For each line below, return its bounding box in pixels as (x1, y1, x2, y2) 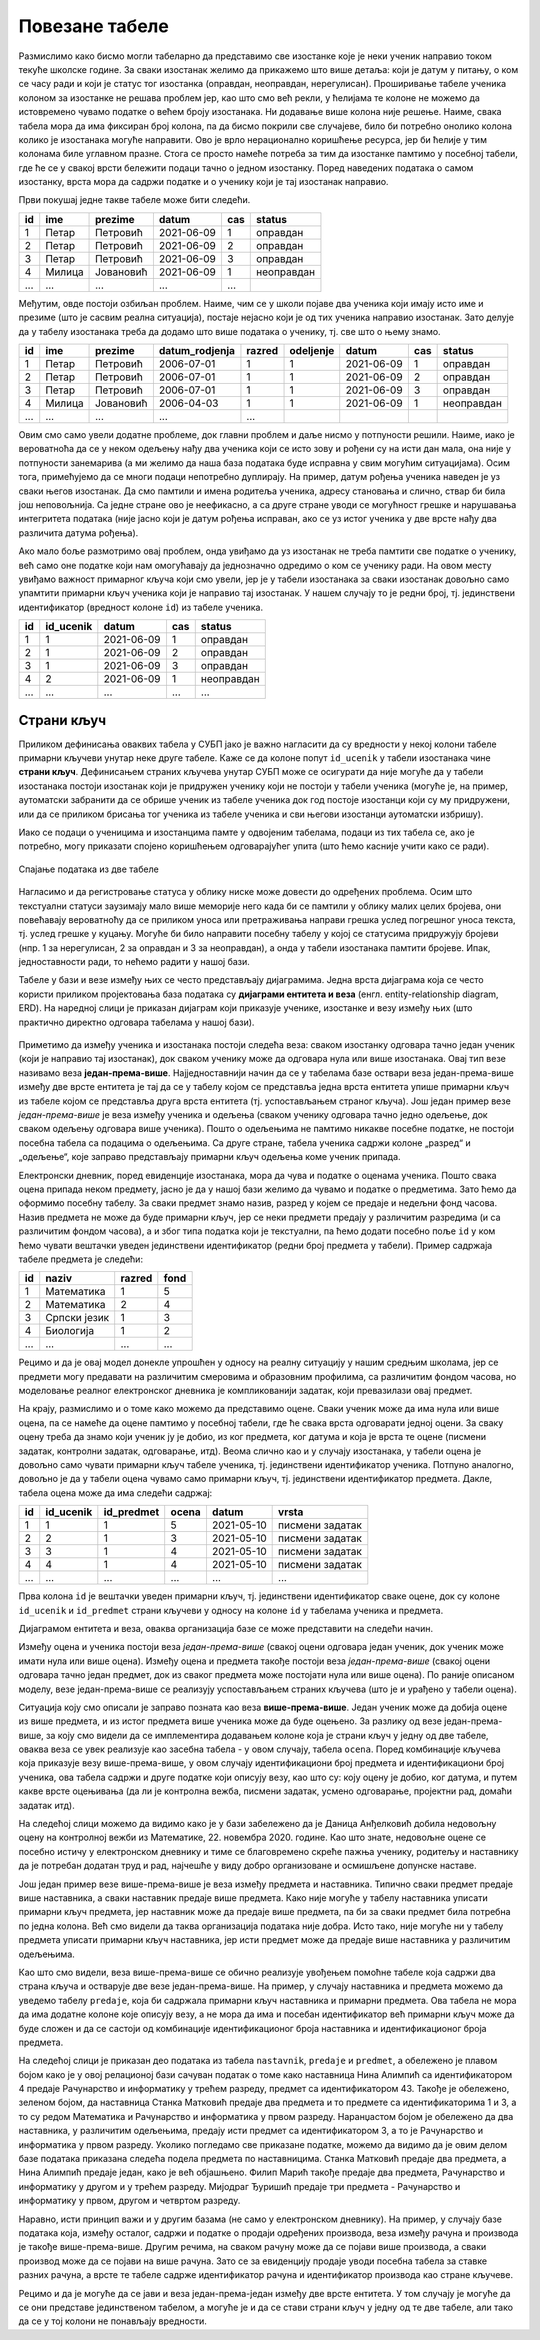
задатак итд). (18, 1799, 75, 1811)
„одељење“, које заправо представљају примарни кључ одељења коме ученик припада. (18, 1151, 401, 1163)
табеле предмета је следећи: (18, 1253, 144, 1265)
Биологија (45, 1324, 95, 1338)
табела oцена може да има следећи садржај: (18, 1486, 213, 1499)
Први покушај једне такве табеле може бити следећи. (18, 194, 251, 206)
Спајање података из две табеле (18, 863, 159, 875)
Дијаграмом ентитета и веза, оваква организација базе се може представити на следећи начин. (18, 1622, 434, 1634)
